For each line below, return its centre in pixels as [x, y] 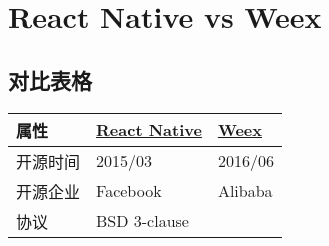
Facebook [129, 191]
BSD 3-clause [142, 221]
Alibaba [245, 191]
